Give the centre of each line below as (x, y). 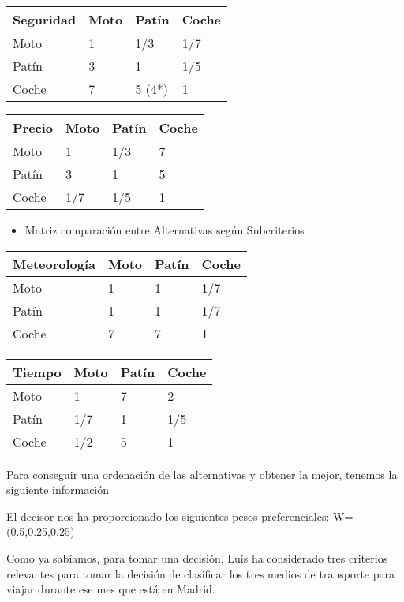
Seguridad (45, 19)
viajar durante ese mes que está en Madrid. (111, 589)
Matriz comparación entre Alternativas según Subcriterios (165, 230)
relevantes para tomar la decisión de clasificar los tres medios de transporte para (200, 573)
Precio (33, 127)
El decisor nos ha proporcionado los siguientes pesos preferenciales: (168, 516)
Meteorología (54, 264)
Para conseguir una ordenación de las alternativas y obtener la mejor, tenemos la (202, 474)
